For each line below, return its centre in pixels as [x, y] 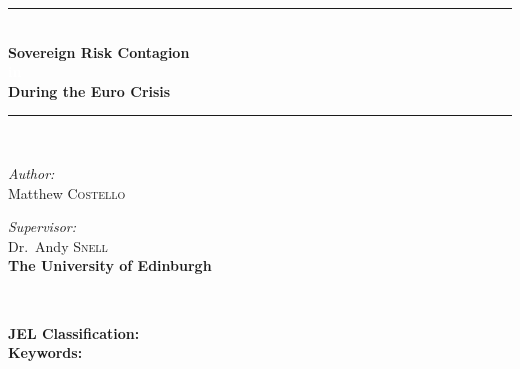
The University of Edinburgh [110, 265]
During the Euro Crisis [89, 90]
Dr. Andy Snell [58, 245]
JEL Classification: [74, 332]
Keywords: [45, 352]
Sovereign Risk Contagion [99, 51]
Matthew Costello [67, 192]
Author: [31, 172]
